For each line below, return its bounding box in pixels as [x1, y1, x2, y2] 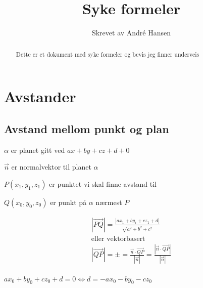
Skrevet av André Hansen [91, 27, 171, 38]
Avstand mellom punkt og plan [4, 120, 169, 136]
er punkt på [50, 196, 87, 207]
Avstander [4, 86, 76, 107]
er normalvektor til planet [11, 161, 91, 172]
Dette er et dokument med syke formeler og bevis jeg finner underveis [16, 50, 199, 58]
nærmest [95, 196, 122, 207]
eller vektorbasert [91, 235, 145, 242]
